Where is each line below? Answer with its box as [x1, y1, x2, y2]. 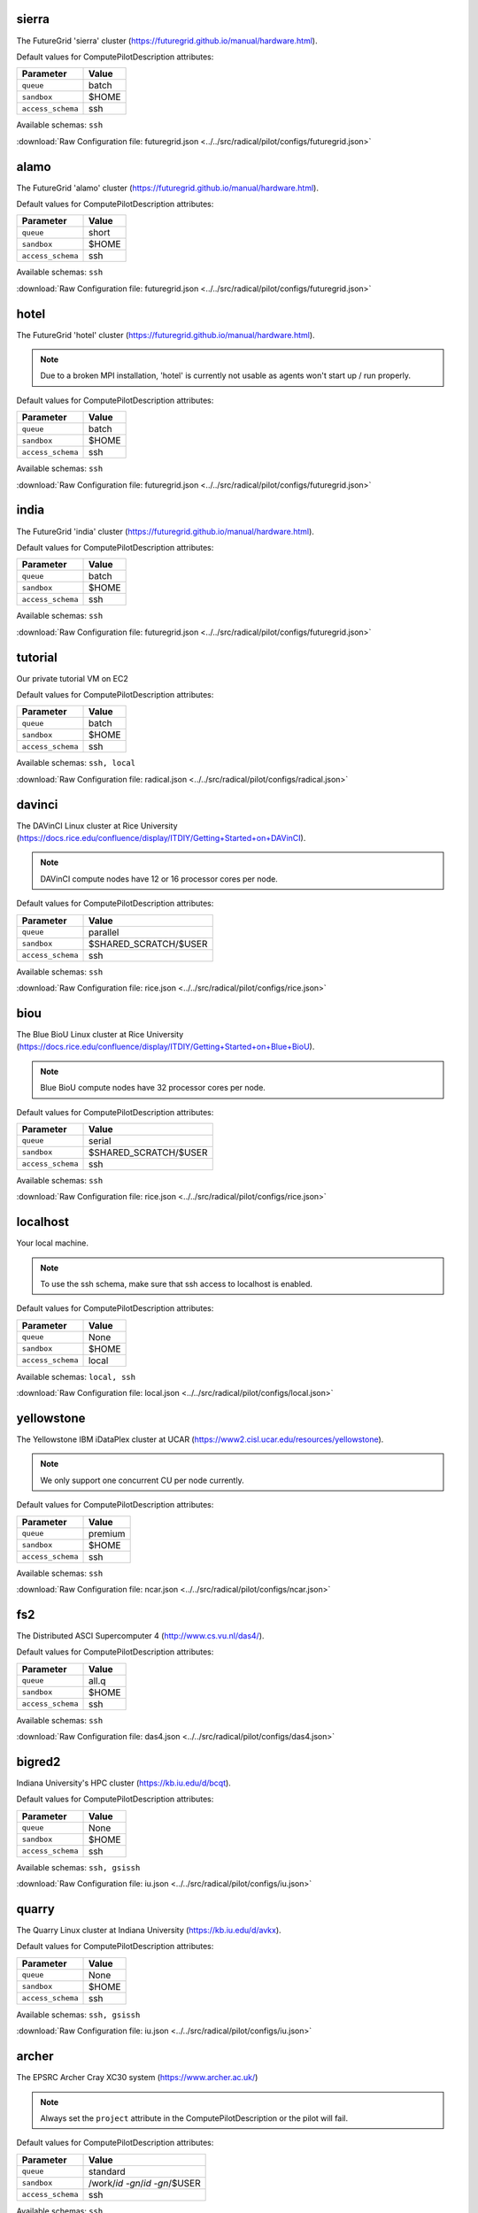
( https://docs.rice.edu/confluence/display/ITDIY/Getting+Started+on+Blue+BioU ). [16, 1041, 315, 1053]
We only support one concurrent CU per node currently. [40, 1475, 244, 1485]
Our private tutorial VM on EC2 [16, 673, 128, 683]
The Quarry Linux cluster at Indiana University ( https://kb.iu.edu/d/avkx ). [16, 1925, 282, 1936]
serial [88, 1134, 112, 1146]
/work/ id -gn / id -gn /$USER [88, 2177, 201, 2189]
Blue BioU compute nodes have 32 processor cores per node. [40, 1083, 266, 1093]
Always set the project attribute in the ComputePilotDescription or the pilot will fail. [40, 2112, 349, 2124]
